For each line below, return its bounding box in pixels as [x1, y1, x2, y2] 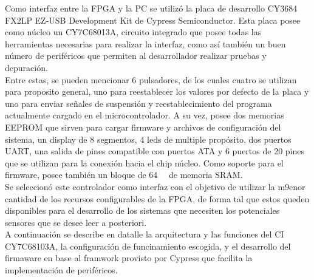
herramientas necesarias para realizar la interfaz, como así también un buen [5, 37, 286, 50]
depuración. [5, 61, 48, 73]
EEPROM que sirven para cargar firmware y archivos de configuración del [5, 120, 281, 133]
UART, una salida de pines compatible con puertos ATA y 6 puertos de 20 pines [5, 145, 304, 157]
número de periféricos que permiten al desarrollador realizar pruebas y [5, 49, 267, 62]
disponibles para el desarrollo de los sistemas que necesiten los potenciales [5, 204, 280, 217]
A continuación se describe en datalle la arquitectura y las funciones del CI [5, 228, 284, 241]
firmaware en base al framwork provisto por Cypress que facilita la [5, 251, 253, 264]
